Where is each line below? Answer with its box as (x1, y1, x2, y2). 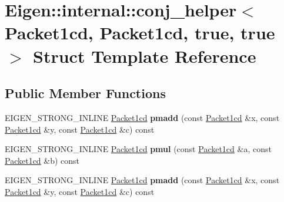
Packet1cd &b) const (5, 154, 80, 166)
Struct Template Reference (33, 43, 256, 68)
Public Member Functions (5, 84, 166, 102)
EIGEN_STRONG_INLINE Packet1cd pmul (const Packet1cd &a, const (5, 143, 272, 155)
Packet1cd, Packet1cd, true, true (5, 21, 275, 45)
